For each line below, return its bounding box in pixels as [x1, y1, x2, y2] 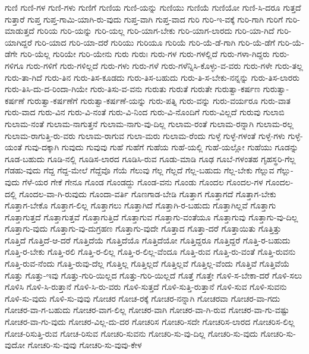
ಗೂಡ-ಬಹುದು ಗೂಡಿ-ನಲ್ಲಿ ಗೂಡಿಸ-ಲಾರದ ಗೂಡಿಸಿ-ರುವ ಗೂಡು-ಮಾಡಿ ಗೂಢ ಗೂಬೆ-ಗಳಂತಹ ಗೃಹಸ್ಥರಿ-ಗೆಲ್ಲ [5, 152, 296, 165]
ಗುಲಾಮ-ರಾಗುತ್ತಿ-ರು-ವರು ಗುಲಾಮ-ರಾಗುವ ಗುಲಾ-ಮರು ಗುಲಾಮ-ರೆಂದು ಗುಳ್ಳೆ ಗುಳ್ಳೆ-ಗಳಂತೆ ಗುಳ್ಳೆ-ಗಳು [5, 129, 285, 141]
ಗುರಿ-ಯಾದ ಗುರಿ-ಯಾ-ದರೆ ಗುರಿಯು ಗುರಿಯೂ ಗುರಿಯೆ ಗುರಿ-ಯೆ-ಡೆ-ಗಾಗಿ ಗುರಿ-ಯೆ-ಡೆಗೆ [34, 36, 275, 48]
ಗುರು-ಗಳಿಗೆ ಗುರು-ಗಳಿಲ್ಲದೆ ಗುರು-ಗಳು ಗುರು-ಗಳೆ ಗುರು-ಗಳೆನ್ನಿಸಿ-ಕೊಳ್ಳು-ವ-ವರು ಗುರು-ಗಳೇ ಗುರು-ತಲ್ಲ [26, 59, 303, 71]
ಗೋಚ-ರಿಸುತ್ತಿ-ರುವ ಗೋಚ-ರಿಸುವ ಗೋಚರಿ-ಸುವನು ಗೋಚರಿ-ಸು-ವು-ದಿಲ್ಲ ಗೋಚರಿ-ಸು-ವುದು [5, 327, 258, 339]
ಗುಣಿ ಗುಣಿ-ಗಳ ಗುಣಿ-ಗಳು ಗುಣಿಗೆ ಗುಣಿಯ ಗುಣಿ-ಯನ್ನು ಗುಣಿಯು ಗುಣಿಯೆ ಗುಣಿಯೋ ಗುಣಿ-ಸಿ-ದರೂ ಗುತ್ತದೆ [5, 1, 301, 13]
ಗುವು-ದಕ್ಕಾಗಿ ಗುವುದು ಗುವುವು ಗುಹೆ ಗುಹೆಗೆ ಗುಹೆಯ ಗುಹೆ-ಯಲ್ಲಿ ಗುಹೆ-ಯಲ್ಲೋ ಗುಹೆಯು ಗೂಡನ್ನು [24, 141, 299, 153]
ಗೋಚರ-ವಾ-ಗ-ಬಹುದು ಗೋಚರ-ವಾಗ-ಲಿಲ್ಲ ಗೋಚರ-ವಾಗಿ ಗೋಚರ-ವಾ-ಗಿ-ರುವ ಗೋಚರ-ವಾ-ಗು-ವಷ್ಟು [5, 304, 289, 316]
